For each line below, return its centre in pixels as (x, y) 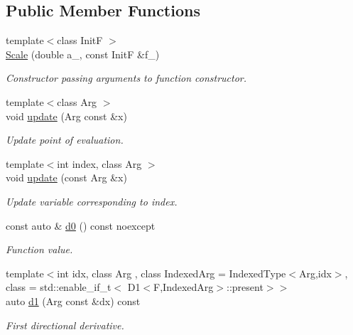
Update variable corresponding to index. (92, 201)
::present (245, 287)
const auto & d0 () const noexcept (81, 225)
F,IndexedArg (184, 287)
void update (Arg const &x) (66, 116)
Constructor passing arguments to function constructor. (126, 78)
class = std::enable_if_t (59, 287)
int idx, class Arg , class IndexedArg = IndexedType (172, 273)
